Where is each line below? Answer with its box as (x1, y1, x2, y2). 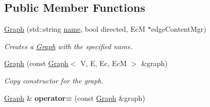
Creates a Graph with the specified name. (4, 40, 133, 51)
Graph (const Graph (4, 58, 68, 69)
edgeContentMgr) (151, 24, 206, 34)
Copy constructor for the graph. (4, 75, 103, 85)
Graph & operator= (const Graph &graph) (4, 92, 145, 103)
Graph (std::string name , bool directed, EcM (4, 24, 146, 34)
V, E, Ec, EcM (80, 58, 127, 69)
